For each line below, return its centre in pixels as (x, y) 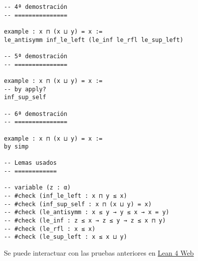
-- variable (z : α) (38, 188)
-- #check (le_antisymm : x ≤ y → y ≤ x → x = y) (87, 212)
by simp (16, 147)
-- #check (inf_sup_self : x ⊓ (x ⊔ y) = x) (78, 204)
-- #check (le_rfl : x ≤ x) (50, 229)
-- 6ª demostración (36, 114)
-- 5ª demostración (36, 56)
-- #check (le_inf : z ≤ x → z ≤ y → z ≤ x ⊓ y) (85, 221)
